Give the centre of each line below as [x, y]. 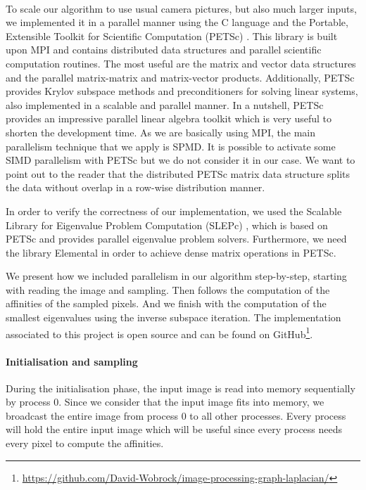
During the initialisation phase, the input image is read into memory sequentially [181, 388]
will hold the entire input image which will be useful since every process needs [174, 429]
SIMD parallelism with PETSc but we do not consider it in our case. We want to [181, 160]
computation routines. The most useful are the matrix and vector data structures [181, 63]
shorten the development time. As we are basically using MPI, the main [160, 132]
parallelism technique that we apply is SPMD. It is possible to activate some [171, 146]
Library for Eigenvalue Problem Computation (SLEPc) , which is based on [167, 225]
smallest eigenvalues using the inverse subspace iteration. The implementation [173, 317]
